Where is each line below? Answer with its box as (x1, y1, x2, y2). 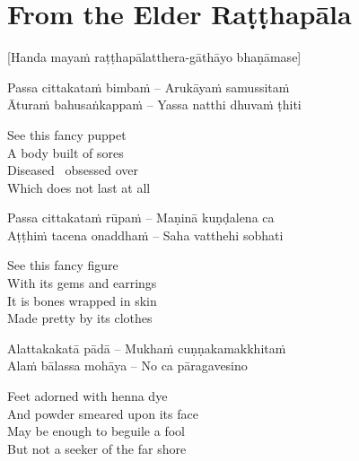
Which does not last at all (7, 178, 151, 196)
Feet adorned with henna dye (7, 387, 168, 405)
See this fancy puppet (7, 125, 127, 144)
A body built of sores (7, 143, 124, 161)
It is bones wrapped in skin (7, 291, 157, 309)
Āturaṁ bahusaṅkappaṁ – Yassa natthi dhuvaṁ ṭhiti (7, 95, 302, 114)
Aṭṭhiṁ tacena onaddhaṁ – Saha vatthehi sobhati (7, 225, 284, 244)
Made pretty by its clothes (7, 309, 153, 327)
